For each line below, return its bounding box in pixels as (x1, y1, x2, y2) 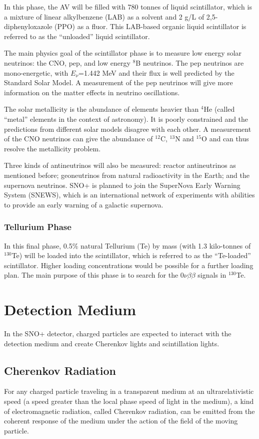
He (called (203, 104, 235, 114)
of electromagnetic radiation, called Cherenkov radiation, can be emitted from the (4, 405, 255, 416)
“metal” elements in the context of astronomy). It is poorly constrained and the (4, 113, 248, 124)
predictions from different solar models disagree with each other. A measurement (4, 123, 251, 134)
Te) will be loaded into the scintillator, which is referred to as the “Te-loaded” (11, 250, 251, 261)
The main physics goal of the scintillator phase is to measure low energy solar (4, 48, 242, 58)
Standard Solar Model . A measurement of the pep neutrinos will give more (4, 77, 233, 88)
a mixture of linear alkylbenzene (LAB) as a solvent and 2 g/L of (4, 11, 204, 22)
